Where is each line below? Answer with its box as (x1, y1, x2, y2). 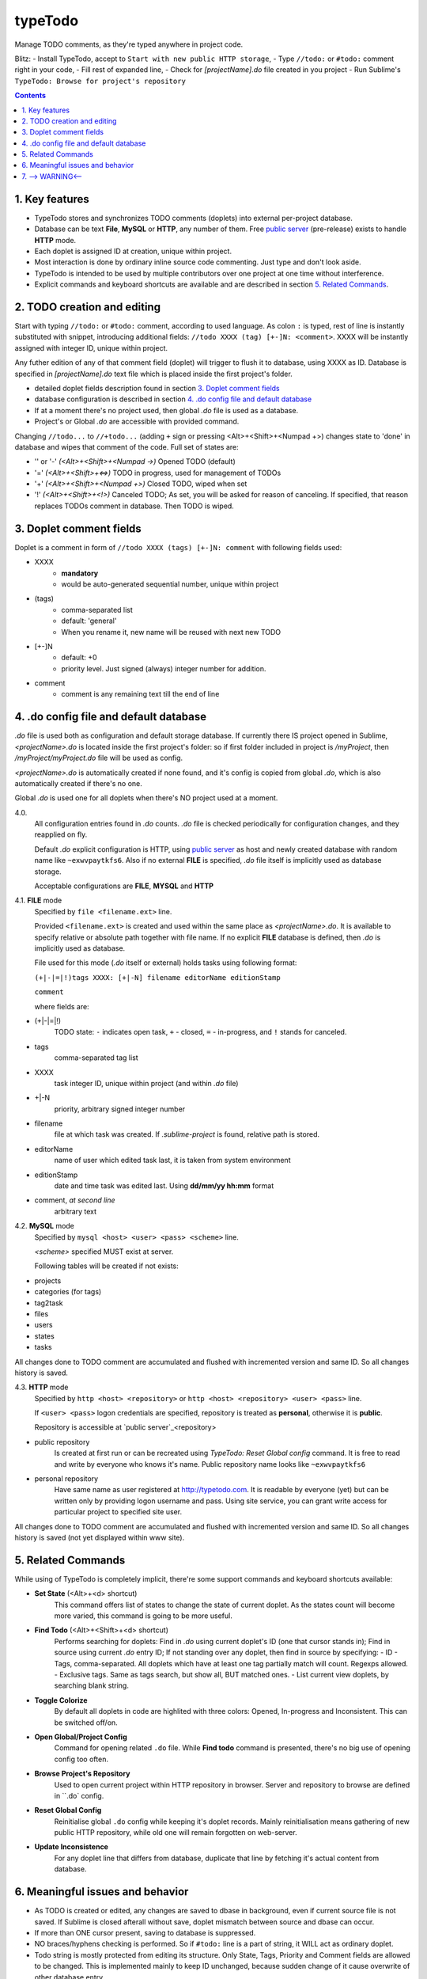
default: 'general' (61, 616, 117, 625)
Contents (14, 91, 47, 101)
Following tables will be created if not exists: (34, 1261, 179, 1271)
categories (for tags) (34, 1287, 102, 1297)
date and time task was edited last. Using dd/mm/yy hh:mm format (54, 1181, 274, 1191)
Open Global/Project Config (34, 1732, 128, 1742)
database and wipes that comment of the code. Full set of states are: (14, 442, 239, 451)
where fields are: (34, 1001, 90, 1011)
